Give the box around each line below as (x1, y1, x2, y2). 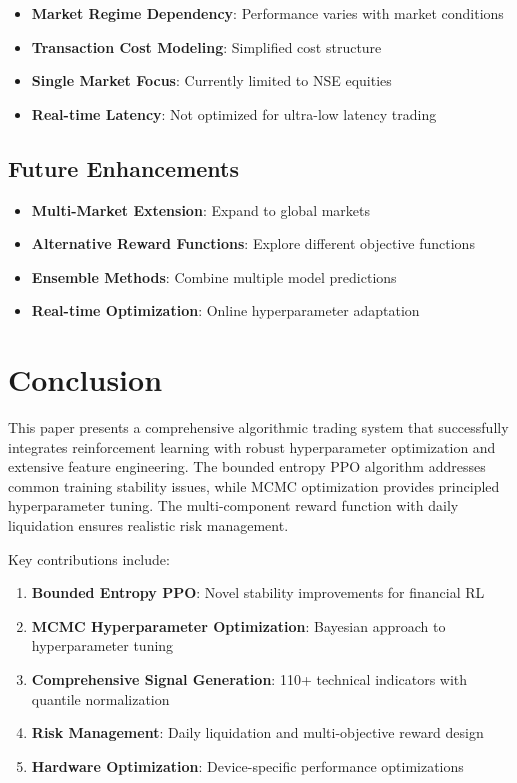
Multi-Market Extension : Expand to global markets (31, 199, 371, 220)
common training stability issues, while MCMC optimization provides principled (8, 475, 500, 496)
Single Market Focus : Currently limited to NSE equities (31, 70, 392, 91)
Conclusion (8, 359, 163, 400)
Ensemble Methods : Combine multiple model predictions (31, 266, 397, 287)
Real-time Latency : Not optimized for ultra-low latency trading (31, 103, 437, 124)
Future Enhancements (8, 152, 239, 183)
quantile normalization (31, 688, 170, 709)
